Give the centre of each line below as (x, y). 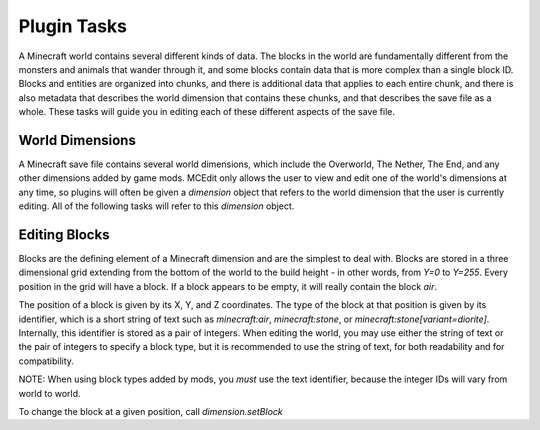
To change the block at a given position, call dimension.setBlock (151, 411)
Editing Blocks (64, 234)
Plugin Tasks (73, 26)
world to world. (49, 393)
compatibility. (46, 361)
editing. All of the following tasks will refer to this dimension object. (156, 206)
